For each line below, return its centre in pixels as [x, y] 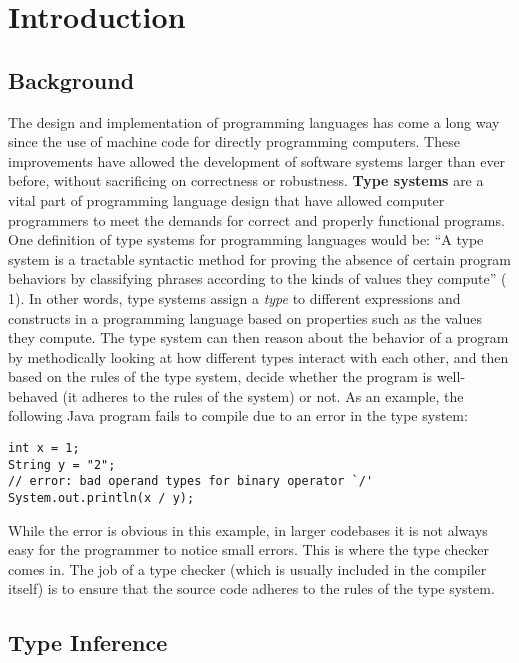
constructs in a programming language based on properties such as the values [245, 317]
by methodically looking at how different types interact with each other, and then [258, 356]
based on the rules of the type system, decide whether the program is [220, 376]
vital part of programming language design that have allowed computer [226, 199]
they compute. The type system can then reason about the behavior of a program [258, 337]
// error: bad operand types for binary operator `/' [191, 481]
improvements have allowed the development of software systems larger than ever [257, 160]
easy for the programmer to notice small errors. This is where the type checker [248, 549]
